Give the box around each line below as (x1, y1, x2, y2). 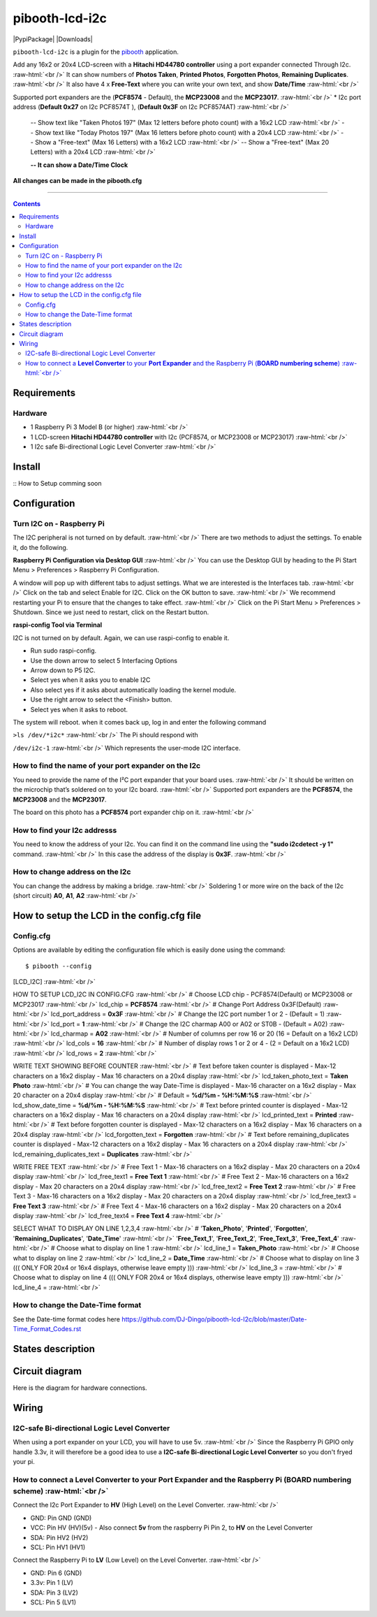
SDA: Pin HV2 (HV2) (30, 1533, 89, 1542)
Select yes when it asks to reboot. (30, 705, 128, 713)
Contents (13, 199, 41, 208)
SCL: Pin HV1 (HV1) (30, 1543, 86, 1551)
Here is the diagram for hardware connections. (13, 1384, 147, 1392)
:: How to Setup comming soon (13, 479, 102, 488)
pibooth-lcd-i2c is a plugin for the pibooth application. (13, 48, 179, 56)
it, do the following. (13, 543, 68, 551)
